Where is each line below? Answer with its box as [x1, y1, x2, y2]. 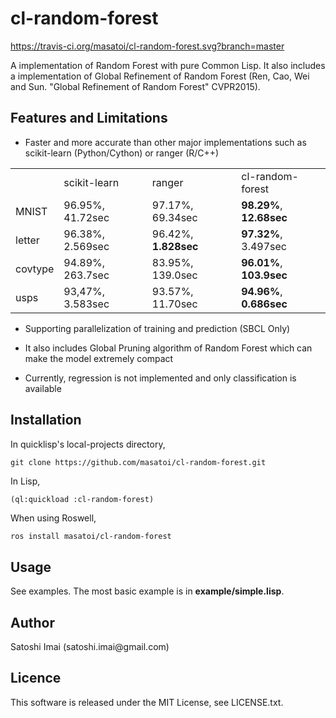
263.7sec [63, 268, 110, 282]
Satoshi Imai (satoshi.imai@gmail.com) [10, 641, 170, 653]
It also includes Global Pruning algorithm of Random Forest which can [24, 342, 313, 354]
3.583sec [63, 297, 110, 311]
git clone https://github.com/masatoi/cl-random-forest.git [10, 457, 267, 467]
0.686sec [241, 297, 288, 311]
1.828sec [151, 239, 199, 253]
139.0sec [151, 268, 198, 282]
